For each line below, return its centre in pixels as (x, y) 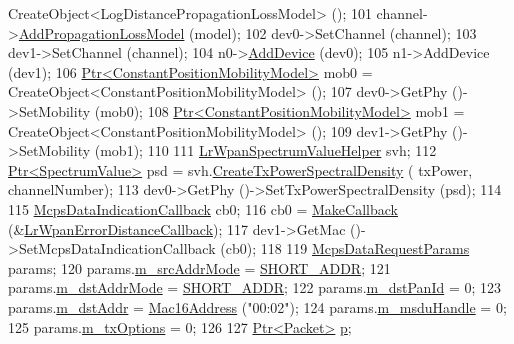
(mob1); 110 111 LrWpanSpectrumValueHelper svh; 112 (265, 150)
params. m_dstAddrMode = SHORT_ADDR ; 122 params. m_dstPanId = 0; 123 (255, 287)
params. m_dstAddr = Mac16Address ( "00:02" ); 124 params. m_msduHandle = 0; (257, 306)
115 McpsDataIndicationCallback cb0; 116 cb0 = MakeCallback (203, 208)
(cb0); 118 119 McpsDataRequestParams (345, 248)
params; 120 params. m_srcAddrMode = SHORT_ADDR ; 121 (199, 267)
